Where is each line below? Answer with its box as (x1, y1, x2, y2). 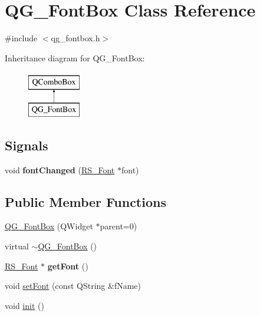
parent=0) (100, 220, 137, 232)
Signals (5, 136, 48, 154)
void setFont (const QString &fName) (5, 279, 141, 292)
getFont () (47, 259, 88, 272)
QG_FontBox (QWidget (5, 220, 93, 232)
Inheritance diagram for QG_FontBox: (5, 51, 145, 64)
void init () (5, 299, 44, 311)
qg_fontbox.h (51, 32, 100, 44)
